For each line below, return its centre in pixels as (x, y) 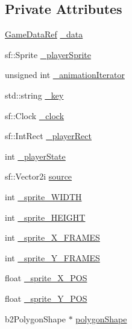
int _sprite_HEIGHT (45, 217)
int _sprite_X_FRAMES (52, 237)
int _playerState (35, 156)
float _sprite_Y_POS (46, 298)
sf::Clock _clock (35, 115)
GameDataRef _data (44, 34)
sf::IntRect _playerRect (48, 136)
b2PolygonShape (35, 318)
